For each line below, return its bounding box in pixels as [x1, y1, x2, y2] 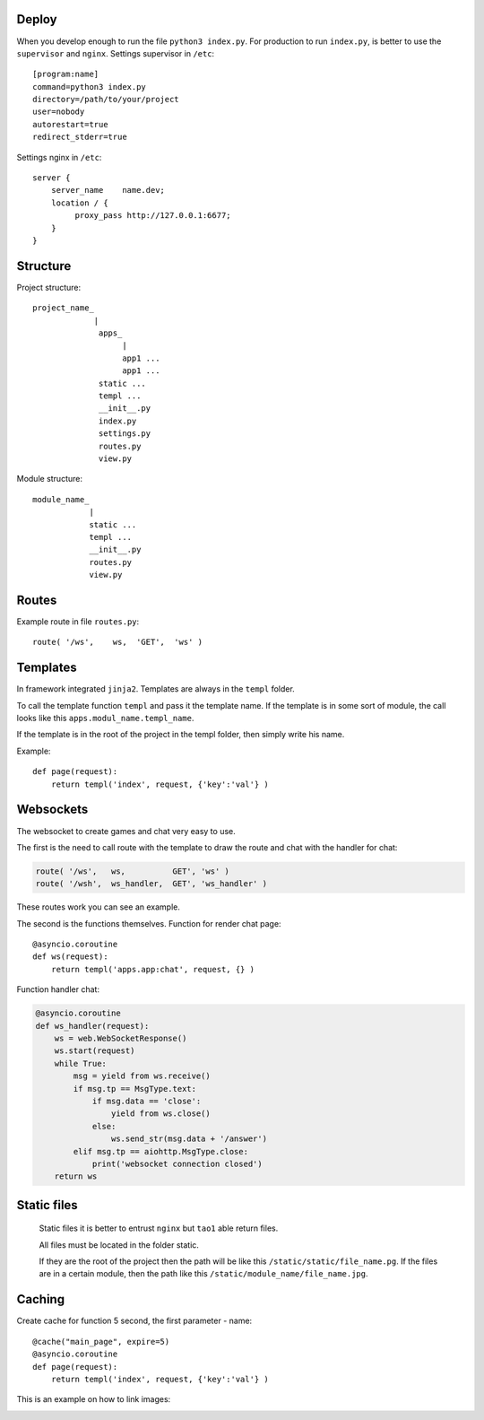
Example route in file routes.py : [16, 616, 140, 627]
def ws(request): [32, 952, 108, 962]
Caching [16, 1292, 65, 1307]
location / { [50, 197, 108, 208]
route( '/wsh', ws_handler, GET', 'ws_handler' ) [35, 879, 268, 889]
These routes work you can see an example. [16, 902, 181, 912]
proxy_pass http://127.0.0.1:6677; [74, 211, 232, 221]
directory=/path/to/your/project [32, 94, 179, 105]
